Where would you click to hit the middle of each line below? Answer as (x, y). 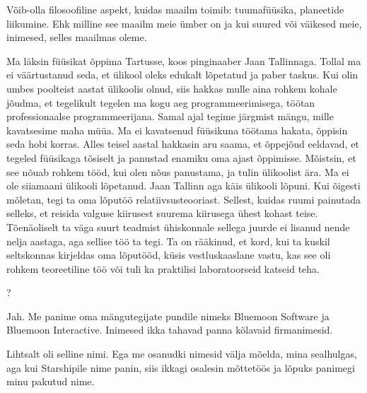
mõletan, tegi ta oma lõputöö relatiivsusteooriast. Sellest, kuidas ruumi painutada (184, 199)
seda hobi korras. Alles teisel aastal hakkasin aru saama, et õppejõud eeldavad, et (183, 144)
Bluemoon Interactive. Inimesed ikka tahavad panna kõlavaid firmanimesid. (170, 330)
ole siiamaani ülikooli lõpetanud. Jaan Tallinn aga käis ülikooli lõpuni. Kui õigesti (183, 186)
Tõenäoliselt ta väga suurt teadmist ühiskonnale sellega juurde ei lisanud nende (178, 227)
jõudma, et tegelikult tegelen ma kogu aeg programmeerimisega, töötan (161, 102)
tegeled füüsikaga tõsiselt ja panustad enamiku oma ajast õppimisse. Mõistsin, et (181, 157)
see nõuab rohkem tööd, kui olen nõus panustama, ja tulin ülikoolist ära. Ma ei (178, 171)
